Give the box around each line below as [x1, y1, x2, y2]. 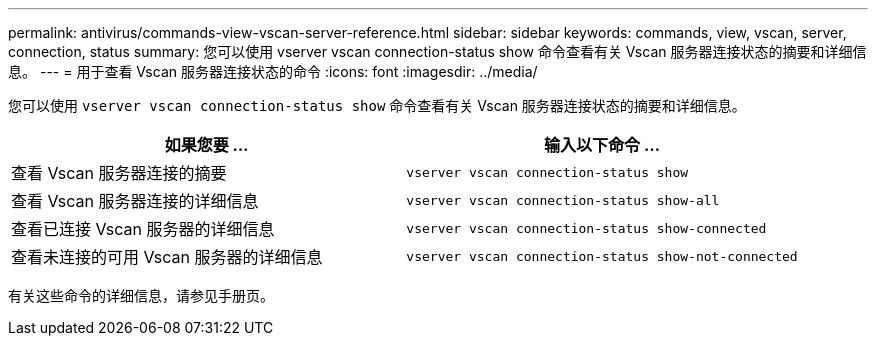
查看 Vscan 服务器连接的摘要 [11, 163, 227, 183]
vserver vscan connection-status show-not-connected [406, 248, 798, 264]
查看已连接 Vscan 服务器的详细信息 [11, 219, 275, 239]
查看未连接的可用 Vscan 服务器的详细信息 [11, 247, 323, 267]
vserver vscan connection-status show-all [406, 192, 720, 208]
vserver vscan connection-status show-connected [406, 220, 767, 236]
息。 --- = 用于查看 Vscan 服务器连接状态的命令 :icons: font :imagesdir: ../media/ [8, 63, 538, 80]
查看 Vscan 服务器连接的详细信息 [11, 191, 259, 211]
